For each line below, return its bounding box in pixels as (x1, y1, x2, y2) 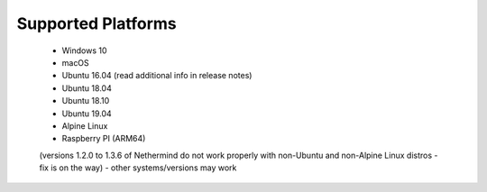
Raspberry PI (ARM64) (61, 133, 146, 144)
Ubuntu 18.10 (61, 96, 110, 106)
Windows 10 (61, 45, 107, 56)
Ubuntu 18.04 (61, 82, 112, 94)
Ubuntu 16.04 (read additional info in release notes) (61, 70, 253, 81)
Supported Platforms (16, 14, 178, 33)
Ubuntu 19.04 (61, 108, 112, 119)
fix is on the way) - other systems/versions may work (39, 162, 237, 173)
